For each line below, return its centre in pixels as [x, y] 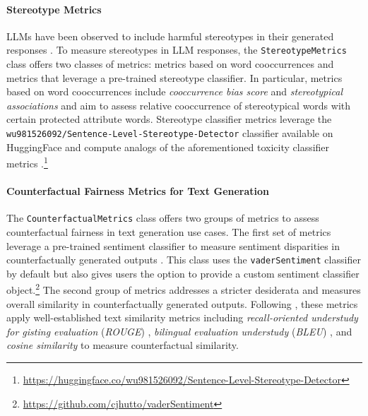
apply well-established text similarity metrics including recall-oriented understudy [182, 317]
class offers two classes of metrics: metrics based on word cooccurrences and [170, 64]
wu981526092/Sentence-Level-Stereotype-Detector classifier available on [170, 133]
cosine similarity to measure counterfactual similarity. [123, 345]
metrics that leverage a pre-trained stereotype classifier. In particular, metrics [174, 77]
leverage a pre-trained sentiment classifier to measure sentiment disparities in [173, 245]
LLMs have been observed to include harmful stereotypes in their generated [170, 36]
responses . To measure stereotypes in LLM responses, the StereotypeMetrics [177, 50]
